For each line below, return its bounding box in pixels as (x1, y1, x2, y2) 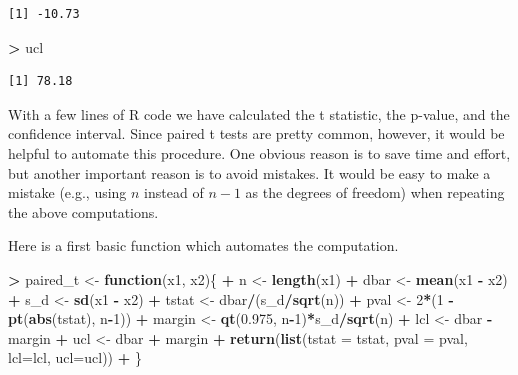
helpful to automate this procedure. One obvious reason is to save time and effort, (8, 142, 511, 163)
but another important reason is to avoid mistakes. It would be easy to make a (8, 162, 491, 183)
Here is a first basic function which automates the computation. (8, 235, 399, 256)
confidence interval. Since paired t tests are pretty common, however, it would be (8, 123, 505, 144)
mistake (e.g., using (8, 182, 127, 203)
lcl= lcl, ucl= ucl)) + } (8, 347, 142, 368)
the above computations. (8, 201, 159, 222)
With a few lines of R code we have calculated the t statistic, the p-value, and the (8, 103, 510, 124)
